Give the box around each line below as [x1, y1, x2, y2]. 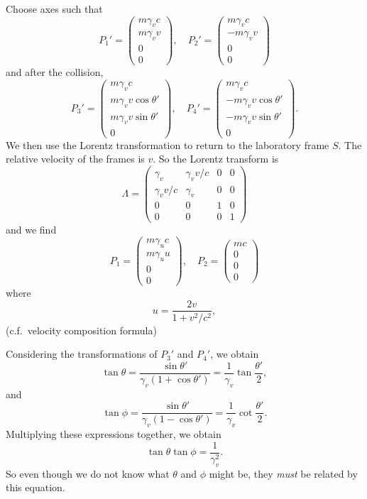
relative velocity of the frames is [6, 151, 145, 166]
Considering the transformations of [6, 346, 158, 361]
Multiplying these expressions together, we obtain [6, 427, 221, 442]
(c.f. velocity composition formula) [6, 322, 157, 337]
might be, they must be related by [209, 466, 358, 481]
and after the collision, [6, 65, 104, 79]
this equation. [6, 480, 65, 495]
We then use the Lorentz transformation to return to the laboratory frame [6, 137, 329, 152]
